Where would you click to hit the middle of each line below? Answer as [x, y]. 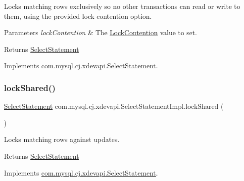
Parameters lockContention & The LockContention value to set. [100, 32]
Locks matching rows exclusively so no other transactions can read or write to [122, 6]
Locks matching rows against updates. [62, 139]
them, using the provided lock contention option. [78, 16]
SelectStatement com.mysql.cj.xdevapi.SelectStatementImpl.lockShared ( [114, 106]
